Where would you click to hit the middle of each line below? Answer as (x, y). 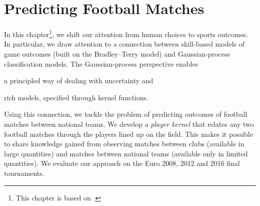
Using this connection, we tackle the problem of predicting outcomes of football (126, 114)
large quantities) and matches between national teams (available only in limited (126, 153)
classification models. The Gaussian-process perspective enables (101, 63)
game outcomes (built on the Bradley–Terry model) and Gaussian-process (117, 53)
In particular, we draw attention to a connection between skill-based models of (124, 44)
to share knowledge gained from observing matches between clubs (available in (124, 144)
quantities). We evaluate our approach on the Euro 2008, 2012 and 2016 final (122, 163)
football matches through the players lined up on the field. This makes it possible (128, 134)
